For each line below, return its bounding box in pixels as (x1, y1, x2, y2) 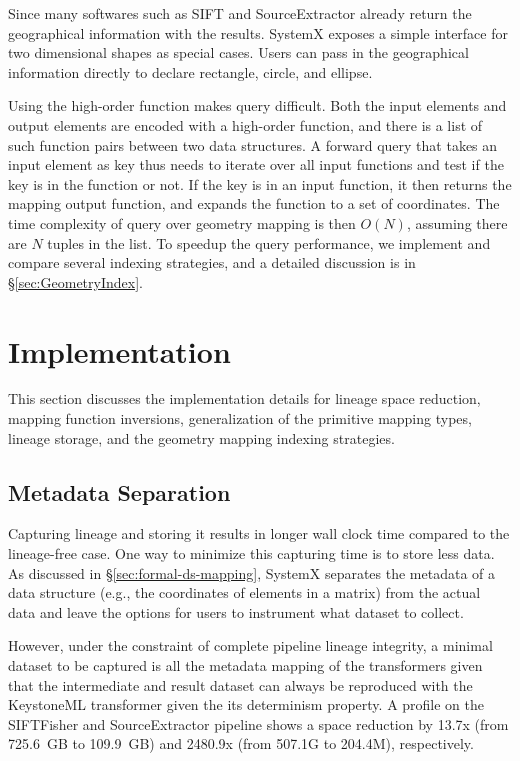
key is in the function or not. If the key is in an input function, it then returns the (8, 173, 512, 194)
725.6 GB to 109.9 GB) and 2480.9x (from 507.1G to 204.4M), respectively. (8, 733, 474, 754)
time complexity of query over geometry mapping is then (8, 212, 356, 233)
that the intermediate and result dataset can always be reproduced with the (8, 674, 473, 695)
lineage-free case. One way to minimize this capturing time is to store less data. (8, 543, 495, 564)
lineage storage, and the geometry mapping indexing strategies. (8, 427, 395, 448)
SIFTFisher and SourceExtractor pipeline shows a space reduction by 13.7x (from (8, 713, 509, 734)
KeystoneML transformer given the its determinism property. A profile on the (8, 694, 485, 715)
